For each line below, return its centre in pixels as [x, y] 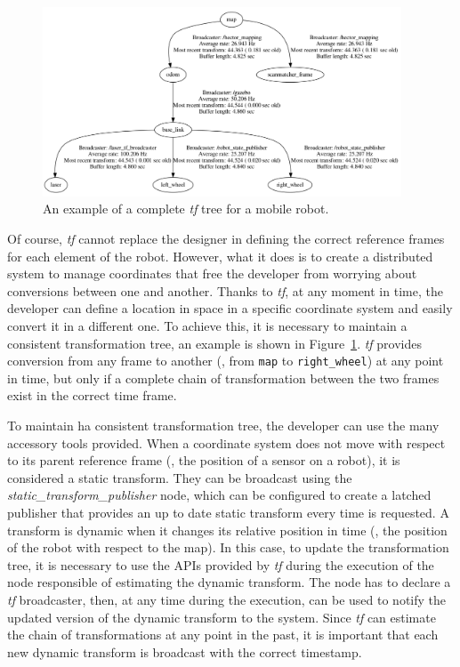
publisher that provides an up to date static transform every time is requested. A [228, 512]
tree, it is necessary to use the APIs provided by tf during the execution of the [221, 564]
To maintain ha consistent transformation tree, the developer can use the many [223, 425]
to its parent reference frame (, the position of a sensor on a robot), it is [204, 460]
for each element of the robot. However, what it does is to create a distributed [220, 256]
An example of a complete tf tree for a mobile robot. [186, 209]
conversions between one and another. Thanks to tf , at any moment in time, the [225, 290]
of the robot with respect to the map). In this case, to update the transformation [228, 547]
